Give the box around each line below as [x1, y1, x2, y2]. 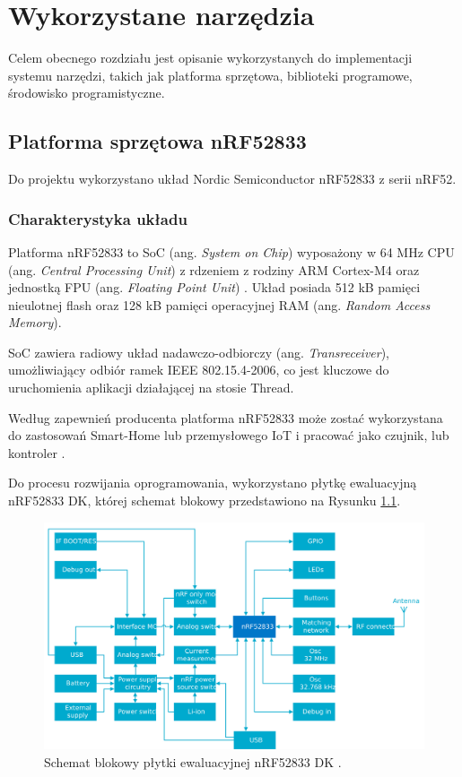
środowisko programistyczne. [8, 83, 165, 102]
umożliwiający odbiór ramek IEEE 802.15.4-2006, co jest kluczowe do [8, 360, 389, 379]
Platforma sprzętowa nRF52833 [8, 127, 307, 155]
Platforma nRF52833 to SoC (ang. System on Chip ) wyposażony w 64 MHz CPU [8, 242, 455, 261]
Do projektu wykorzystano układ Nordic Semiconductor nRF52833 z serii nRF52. [8, 169, 457, 188]
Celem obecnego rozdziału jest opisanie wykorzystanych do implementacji [8, 48, 413, 67]
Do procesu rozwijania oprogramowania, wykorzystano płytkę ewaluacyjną [8, 473, 417, 492]
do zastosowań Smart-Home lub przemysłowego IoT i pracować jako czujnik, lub [8, 426, 449, 445]
